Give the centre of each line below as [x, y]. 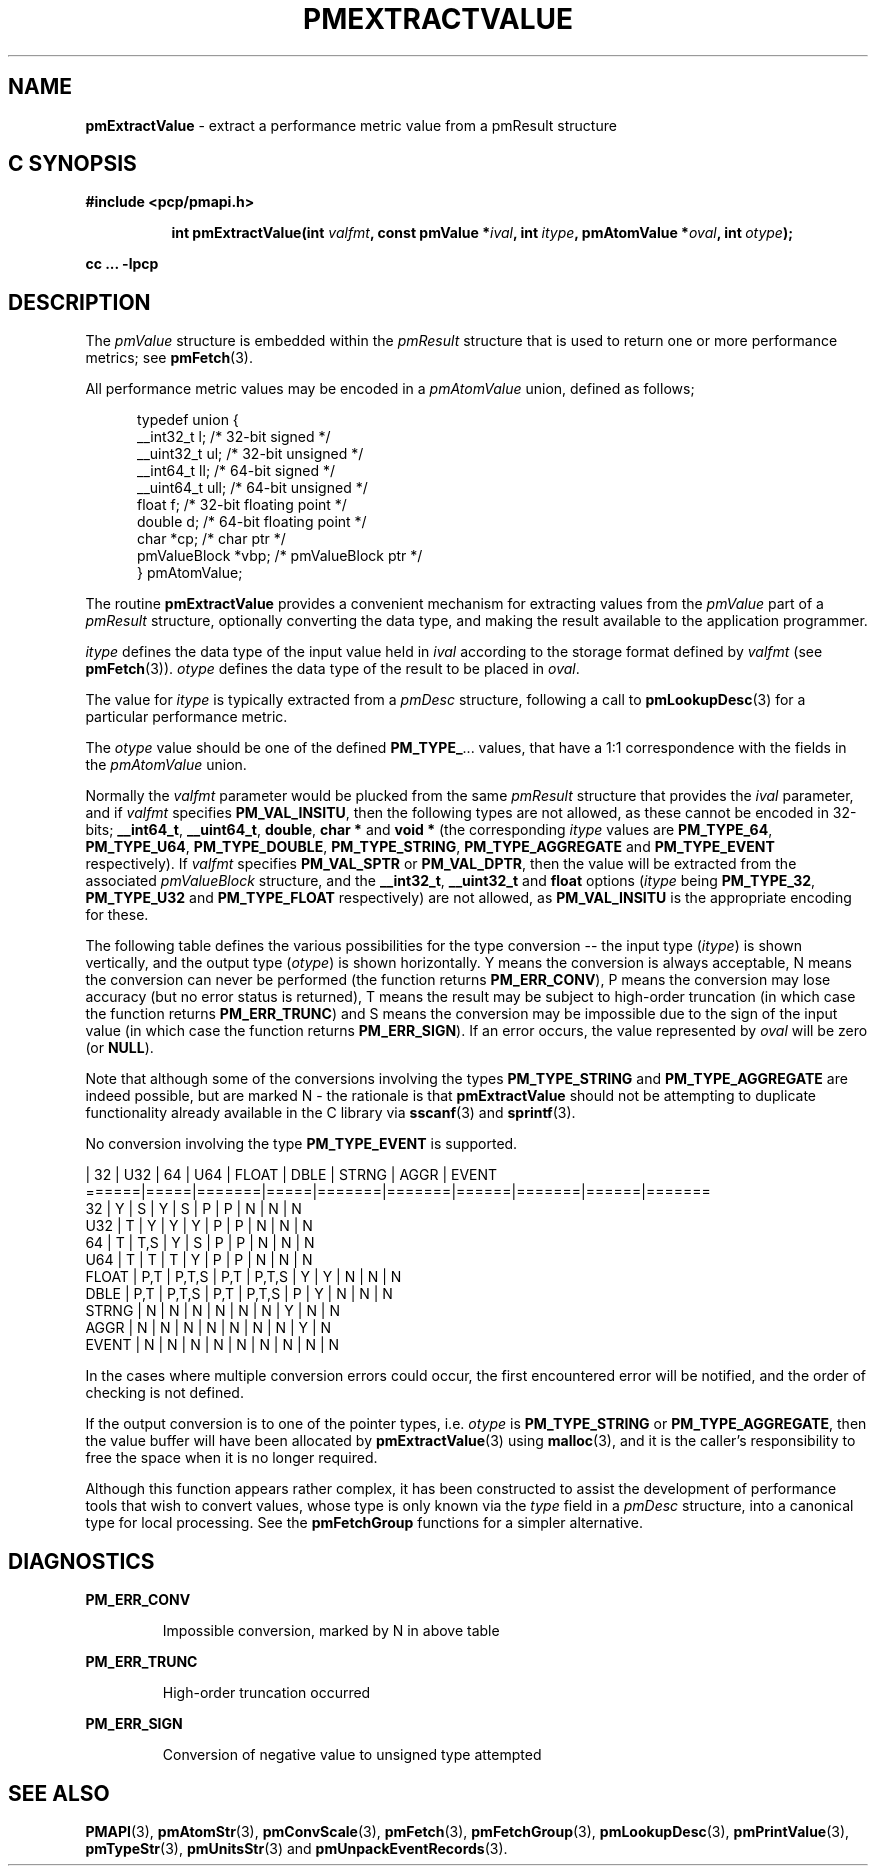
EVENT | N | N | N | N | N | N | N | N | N [212, 1345]
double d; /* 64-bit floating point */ [252, 522]
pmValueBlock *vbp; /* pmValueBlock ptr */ [280, 556]
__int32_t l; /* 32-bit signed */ [234, 437]
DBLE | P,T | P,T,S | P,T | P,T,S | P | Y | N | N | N [239, 1294]
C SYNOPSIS [72, 164]
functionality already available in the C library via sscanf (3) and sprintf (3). [330, 1113]
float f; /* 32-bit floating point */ [242, 505]
